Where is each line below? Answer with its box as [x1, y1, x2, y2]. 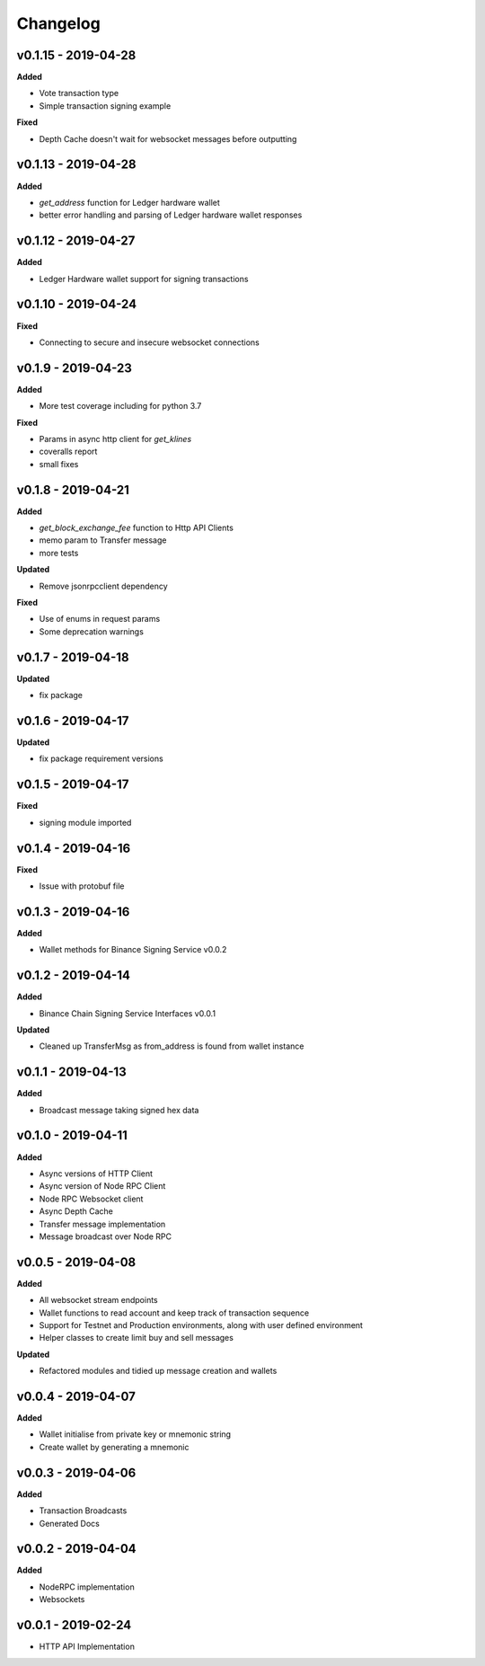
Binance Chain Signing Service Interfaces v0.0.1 [39, 1007, 216, 1019]
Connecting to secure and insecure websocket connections [39, 337, 260, 348]
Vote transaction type [39, 88, 119, 99]
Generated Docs [39, 1518, 101, 1529]
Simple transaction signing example [39, 100, 172, 111]
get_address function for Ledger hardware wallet [39, 197, 220, 208]
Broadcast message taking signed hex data [39, 1104, 199, 1115]
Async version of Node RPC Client [39, 1181, 166, 1192]
